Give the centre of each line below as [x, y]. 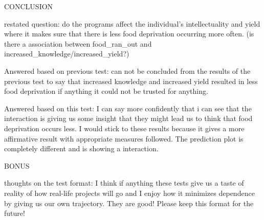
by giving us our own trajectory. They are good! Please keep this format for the [129, 203]
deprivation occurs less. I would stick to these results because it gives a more [124, 128]
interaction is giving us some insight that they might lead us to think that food [128, 118]
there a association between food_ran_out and [78, 43]
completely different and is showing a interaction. [81, 148]
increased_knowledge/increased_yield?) [67, 54]
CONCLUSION [29, 6]
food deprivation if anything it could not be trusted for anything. [106, 91]
